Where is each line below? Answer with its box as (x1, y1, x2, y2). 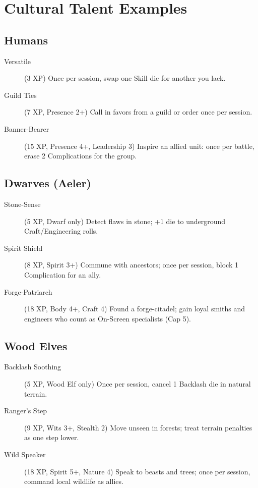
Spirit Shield (4, 242, 43, 253)
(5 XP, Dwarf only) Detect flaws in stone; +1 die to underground (24, 215, 226, 226)
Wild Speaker (4, 449, 46, 460)
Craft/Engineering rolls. (24, 226, 98, 236)
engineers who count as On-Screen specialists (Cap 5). (24, 313, 191, 323)
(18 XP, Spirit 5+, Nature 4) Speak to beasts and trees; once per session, (24, 466, 250, 476)
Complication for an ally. (24, 269, 101, 280)
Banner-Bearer (4, 123, 49, 134)
